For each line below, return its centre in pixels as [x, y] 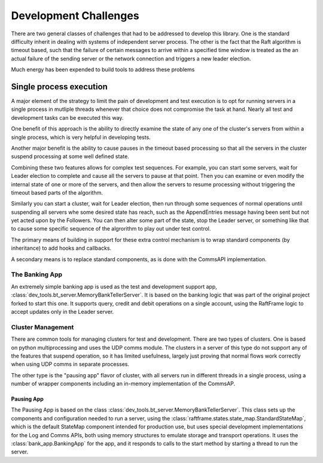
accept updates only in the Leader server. [63, 311]
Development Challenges [75, 16]
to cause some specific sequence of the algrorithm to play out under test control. [111, 229]
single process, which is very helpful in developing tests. [81, 137]
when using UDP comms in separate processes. [70, 364]
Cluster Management [42, 327]
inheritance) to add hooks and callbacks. [61, 248]
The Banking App [37, 274]
